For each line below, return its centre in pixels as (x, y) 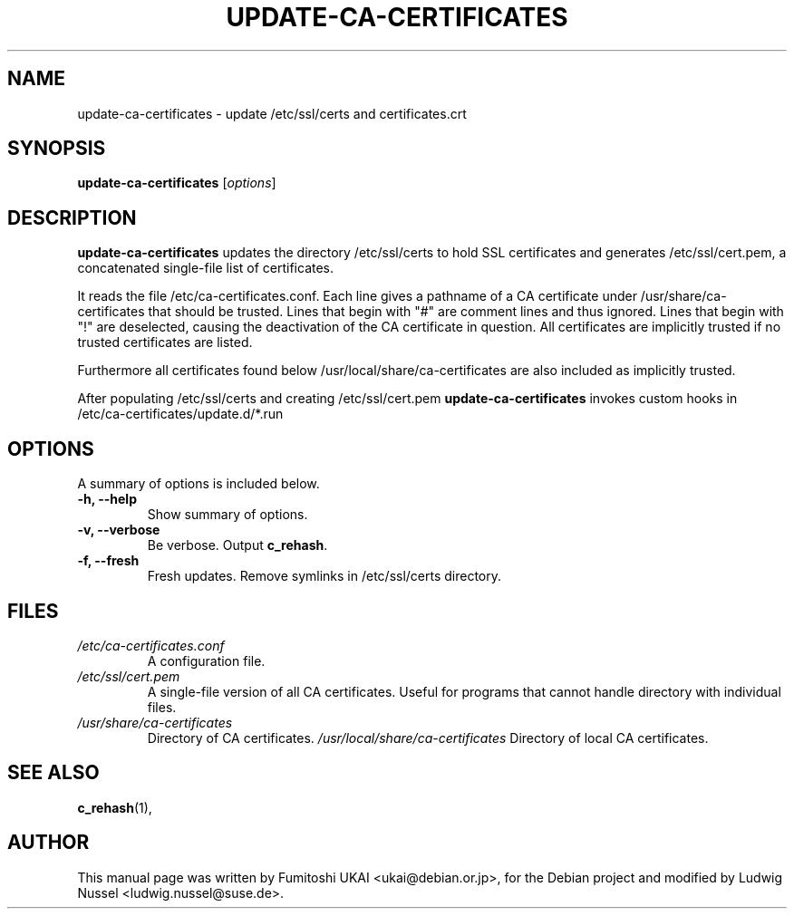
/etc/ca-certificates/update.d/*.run (180, 414)
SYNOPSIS (57, 149)
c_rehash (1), (115, 807)
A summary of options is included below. (198, 484)
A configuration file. (206, 660)
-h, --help (107, 499)
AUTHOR (48, 843)
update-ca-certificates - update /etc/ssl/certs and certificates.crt (272, 113)
